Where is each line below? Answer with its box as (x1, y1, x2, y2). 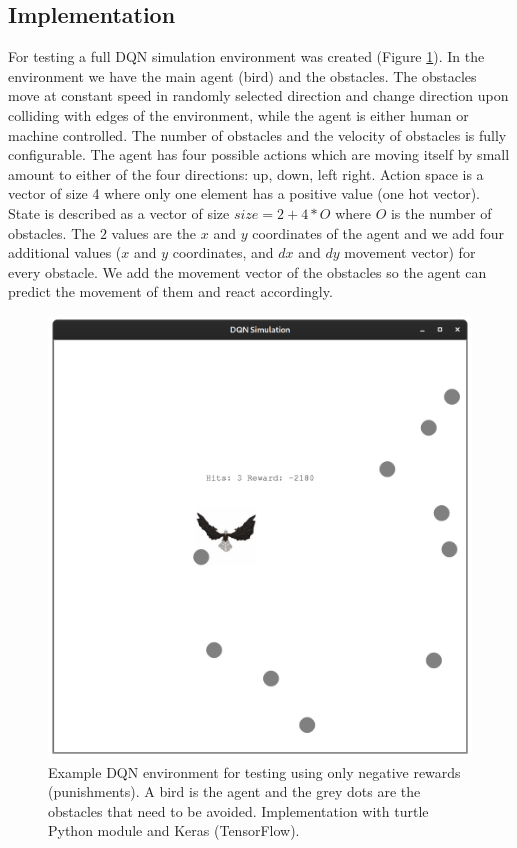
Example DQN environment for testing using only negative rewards (48, 761, 461, 782)
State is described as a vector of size (8, 202, 230, 223)
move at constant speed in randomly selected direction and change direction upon (8, 85, 509, 106)
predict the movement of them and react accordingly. (8, 281, 333, 302)
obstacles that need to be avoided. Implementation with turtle (48, 800, 429, 821)
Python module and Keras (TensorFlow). (48, 820, 300, 841)
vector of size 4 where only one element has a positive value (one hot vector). (8, 183, 480, 204)
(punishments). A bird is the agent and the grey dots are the (48, 781, 421, 802)
